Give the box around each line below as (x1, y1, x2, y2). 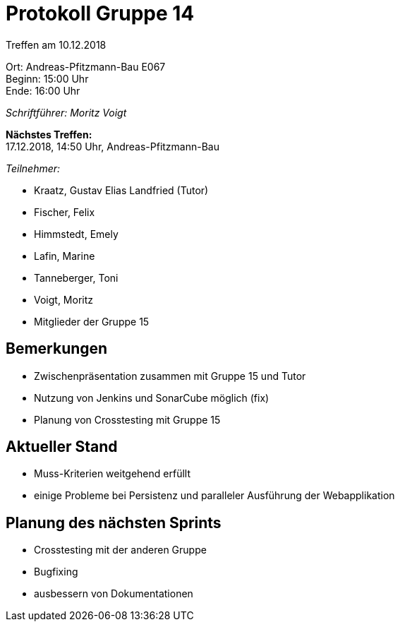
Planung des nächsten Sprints (6, 513, 222, 532)
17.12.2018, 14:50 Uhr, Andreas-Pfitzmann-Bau (6, 140, 220, 153)
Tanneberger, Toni (34, 271, 119, 284)
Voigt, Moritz (34, 293, 94, 306)
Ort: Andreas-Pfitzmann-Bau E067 (6, 60, 166, 73)
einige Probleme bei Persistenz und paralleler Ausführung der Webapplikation (34, 489, 395, 502)
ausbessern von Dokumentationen (34, 587, 193, 600)
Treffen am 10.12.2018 (6, 38, 107, 51)
